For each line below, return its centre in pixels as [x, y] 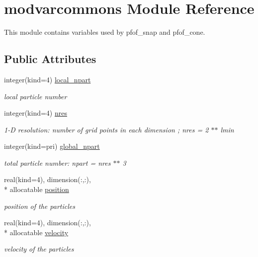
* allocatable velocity [36, 232]
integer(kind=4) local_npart [47, 79]
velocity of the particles [39, 249]
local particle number [36, 96]
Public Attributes [50, 59]
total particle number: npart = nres [57, 162]
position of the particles [40, 206]
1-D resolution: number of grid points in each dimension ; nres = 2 [106, 129]
